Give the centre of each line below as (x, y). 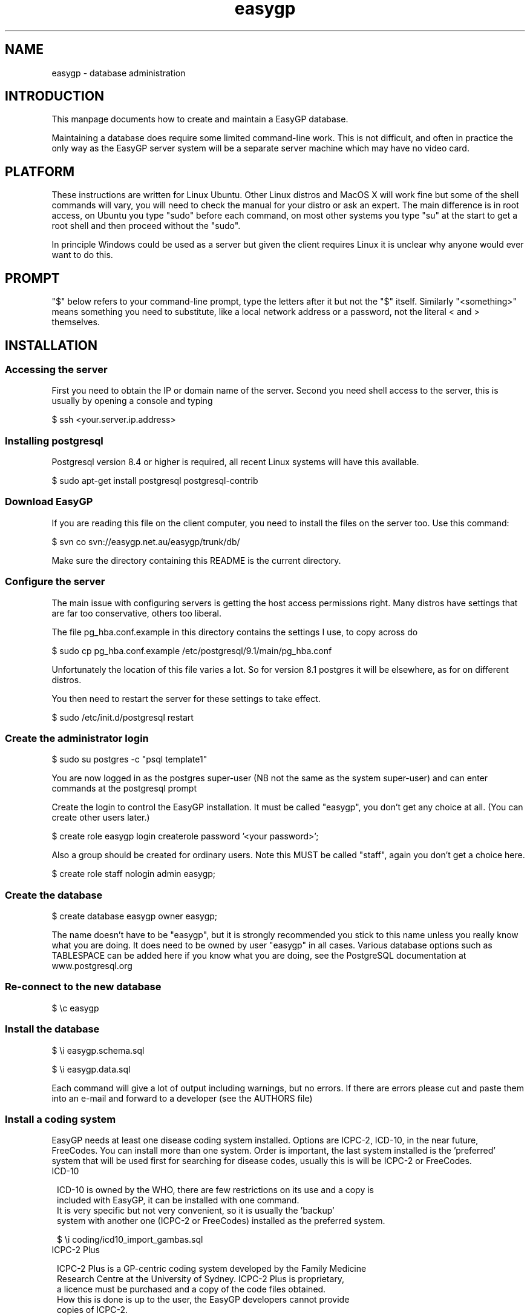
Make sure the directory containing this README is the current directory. (196, 560)
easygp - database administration (119, 73)
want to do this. (82, 255)
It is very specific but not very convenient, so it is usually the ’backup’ (196, 1211)
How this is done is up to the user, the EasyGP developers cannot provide (203, 1300)
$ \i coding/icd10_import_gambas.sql (130, 1240)
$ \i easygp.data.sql (91, 1069)
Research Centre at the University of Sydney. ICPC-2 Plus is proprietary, (201, 1279)
